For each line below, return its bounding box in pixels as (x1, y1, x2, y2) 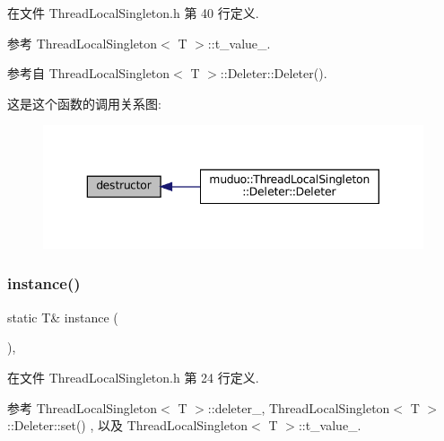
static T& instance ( (7, 307, 118, 326)
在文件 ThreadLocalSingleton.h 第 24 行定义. (7, 367, 259, 386)
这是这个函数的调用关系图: (7, 93, 161, 112)
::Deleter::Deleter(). (220, 64, 327, 83)
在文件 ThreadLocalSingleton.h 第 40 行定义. (7, 4, 259, 22)
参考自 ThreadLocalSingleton (7, 64, 170, 83)
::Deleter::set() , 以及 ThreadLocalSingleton (7, 416, 248, 435)
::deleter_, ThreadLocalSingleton (207, 398, 390, 417)
